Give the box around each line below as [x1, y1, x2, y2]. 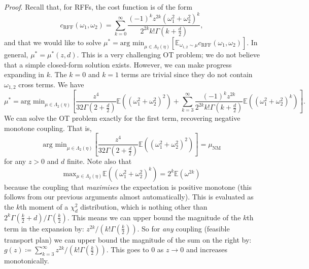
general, [4, 49, 28, 59]
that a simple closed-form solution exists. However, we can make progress [4, 59, 232, 70]
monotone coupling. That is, [4, 122, 92, 133]
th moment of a [20, 201, 68, 212]
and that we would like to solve [4, 37, 101, 47]
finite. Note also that [66, 156, 132, 166]
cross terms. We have [18, 79, 84, 89]
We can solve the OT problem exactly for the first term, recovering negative [4, 113, 241, 123]
